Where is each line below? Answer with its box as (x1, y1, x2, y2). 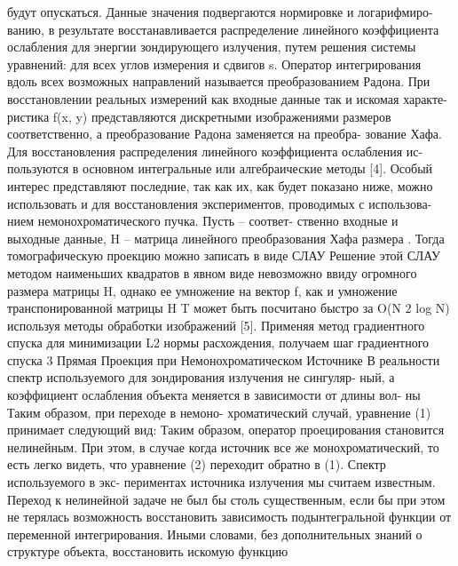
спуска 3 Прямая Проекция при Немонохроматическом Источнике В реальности (7, 350, 440, 369)
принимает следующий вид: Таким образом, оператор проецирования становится (7, 420, 445, 439)
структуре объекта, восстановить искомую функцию (7, 542, 288, 561)
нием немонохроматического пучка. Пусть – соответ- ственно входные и (7, 211, 399, 230)
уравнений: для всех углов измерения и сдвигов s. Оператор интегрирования (7, 54, 422, 73)
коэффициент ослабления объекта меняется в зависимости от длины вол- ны (7, 386, 421, 404)
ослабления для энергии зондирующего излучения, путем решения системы (7, 37, 416, 56)
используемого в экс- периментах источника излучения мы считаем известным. (7, 473, 436, 491)
